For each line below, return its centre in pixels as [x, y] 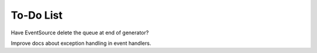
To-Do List [37, 15]
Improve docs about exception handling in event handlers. [81, 43]
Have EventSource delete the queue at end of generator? [80, 33]
